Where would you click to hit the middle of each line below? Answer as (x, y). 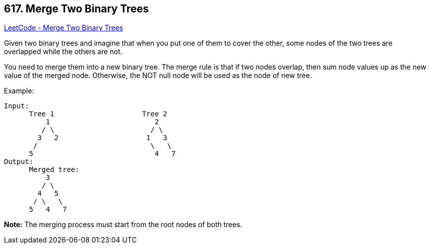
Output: (19, 162)
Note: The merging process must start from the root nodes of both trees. (123, 225)
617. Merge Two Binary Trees (76, 9)
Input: (17, 106)
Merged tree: (54, 170)
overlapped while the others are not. (63, 52)
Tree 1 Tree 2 (98, 114)
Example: (19, 91)
